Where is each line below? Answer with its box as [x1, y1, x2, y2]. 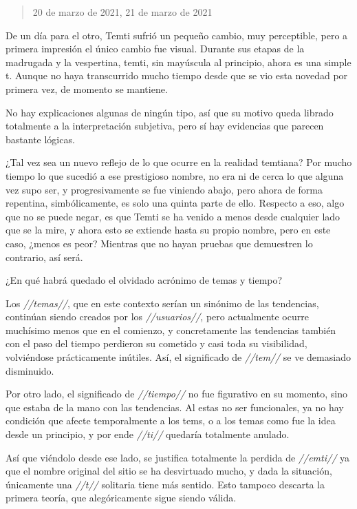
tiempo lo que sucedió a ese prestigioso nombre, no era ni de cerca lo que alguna [6, 168, 344, 183]
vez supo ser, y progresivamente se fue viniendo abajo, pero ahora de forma [6, 182, 323, 196]
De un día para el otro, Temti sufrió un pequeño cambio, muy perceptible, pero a [6, 28, 348, 42]
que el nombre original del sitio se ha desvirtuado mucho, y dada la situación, [6, 464, 332, 478]
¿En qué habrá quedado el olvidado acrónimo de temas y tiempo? [6, 273, 283, 287]
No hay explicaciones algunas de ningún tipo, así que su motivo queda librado [6, 105, 334, 119]
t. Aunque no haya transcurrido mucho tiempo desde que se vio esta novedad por [6, 68, 348, 83]
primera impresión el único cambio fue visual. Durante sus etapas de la [6, 41, 305, 56]
